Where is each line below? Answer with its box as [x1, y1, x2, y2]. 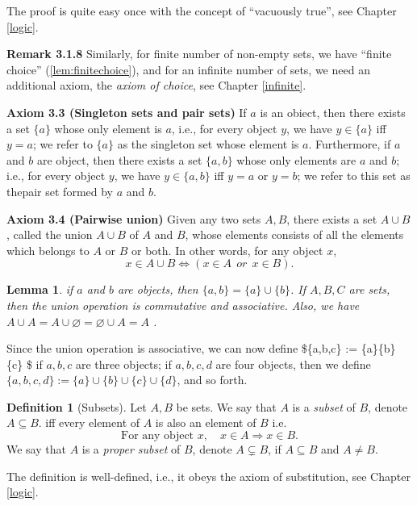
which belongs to [6, 241, 90, 258]
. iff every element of [38, 414, 140, 431]
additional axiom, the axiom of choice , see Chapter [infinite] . [6, 77, 306, 94]
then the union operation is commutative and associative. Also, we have [6, 296, 360, 313]
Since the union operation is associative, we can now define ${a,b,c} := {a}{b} [6, 340, 396, 357]
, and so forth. [177, 371, 248, 388]
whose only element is [54, 119, 162, 136]
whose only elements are [236, 151, 357, 168]
